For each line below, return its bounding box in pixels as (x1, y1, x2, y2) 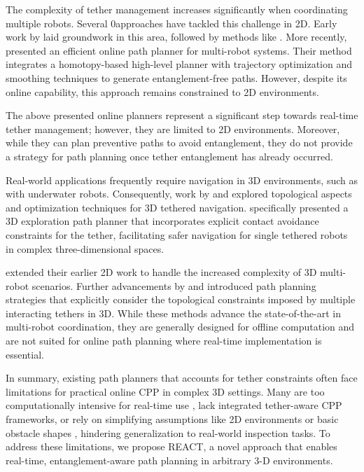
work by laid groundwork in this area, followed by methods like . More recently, (6, 29, 347, 44)
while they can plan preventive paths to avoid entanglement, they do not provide (6, 135, 353, 150)
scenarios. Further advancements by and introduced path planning (31, 278, 316, 293)
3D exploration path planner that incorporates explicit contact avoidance (6, 214, 319, 228)
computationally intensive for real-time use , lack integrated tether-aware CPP (6, 398, 342, 412)
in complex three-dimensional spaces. (6, 241, 164, 256)
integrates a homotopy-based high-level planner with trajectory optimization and (6, 57, 353, 71)
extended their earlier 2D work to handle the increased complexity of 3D (6, 265, 317, 279)
